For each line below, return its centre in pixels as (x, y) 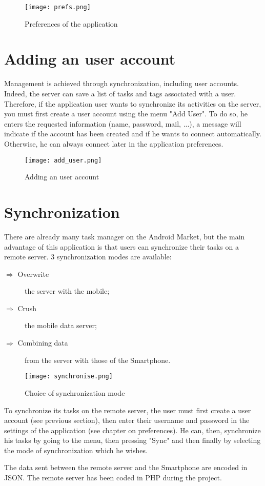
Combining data (43, 343)
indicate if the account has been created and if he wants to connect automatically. (133, 134)
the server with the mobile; (67, 291)
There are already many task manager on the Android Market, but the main (125, 236)
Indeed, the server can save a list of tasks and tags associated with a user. (120, 93)
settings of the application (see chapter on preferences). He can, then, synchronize (132, 430)
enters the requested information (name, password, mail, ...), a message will (123, 123)
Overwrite (33, 274)
